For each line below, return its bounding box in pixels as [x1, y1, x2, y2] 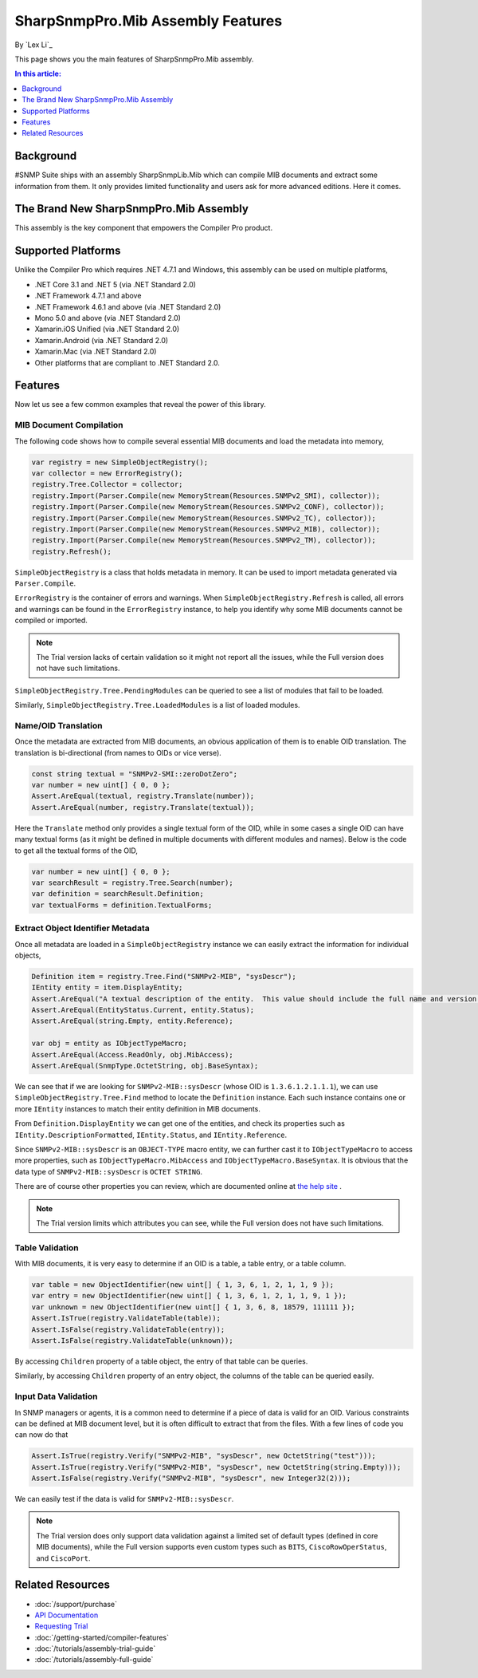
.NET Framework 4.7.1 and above [34, 291, 142, 301]
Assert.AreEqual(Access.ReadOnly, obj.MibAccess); [31, 1050, 234, 1059]
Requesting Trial [34, 1621, 88, 1631]
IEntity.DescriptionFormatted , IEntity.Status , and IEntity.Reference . [14, 1130, 287, 1139]
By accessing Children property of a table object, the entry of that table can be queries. [14, 1356, 308, 1366]
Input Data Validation [14, 1391, 98, 1402]
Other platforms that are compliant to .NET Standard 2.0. [34, 357, 221, 367]
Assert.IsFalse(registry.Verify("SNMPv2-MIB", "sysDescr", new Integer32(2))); [31, 1474, 351, 1483]
